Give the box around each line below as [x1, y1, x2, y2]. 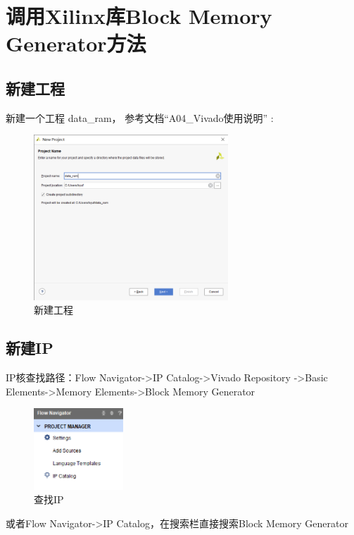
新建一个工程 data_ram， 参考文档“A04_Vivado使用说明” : [6, 110, 274, 125]
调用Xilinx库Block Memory [6, 1, 272, 30]
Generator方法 [6, 29, 146, 58]
